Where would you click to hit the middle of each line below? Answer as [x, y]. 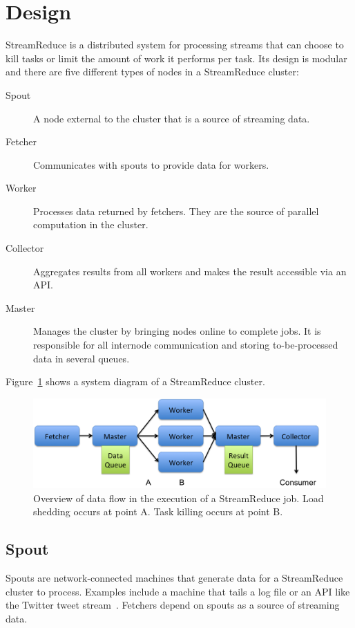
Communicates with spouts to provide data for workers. [151, 164]
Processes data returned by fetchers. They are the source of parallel [176, 211]
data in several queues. [81, 358]
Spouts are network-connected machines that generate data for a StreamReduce [174, 578]
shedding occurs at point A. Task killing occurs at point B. [158, 511]
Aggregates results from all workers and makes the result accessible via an [190, 271]
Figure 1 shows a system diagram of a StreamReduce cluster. [135, 381]
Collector [25, 248]
